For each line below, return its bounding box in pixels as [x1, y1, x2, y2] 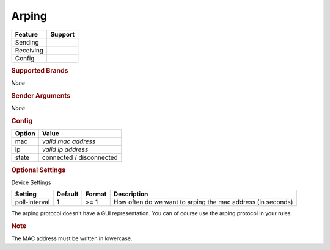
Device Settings [11, 179, 51, 186]
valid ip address [42, 145, 89, 154]
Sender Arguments [11, 91, 70, 100]
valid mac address [42, 137, 96, 146]
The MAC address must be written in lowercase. [11, 235, 133, 242]
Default [56, 190, 79, 198]
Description [113, 190, 148, 198]
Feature [15, 30, 38, 38]
